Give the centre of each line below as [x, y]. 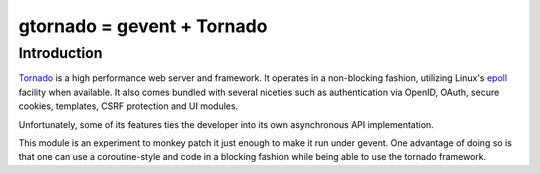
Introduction [60, 53]
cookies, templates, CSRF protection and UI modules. [128, 106]
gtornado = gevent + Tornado [143, 26]
